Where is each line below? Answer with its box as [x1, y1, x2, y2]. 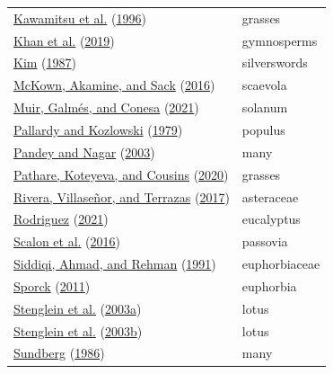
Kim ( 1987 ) [13, 53, 77, 72]
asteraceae [241, 187, 299, 206]
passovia [241, 232, 288, 251]
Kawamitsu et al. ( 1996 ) [13, 8, 146, 27]
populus [241, 120, 285, 138]
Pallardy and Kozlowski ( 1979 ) [13, 120, 183, 138]
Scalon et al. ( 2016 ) [13, 232, 121, 251]
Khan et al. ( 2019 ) [13, 31, 115, 49]
